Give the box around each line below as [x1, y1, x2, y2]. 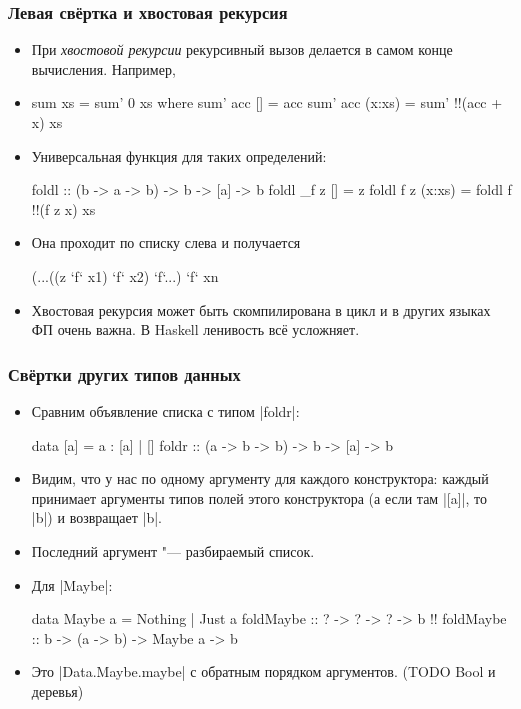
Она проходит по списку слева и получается [31, 232, 301, 253]
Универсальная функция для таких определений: [31, 145, 327, 166]
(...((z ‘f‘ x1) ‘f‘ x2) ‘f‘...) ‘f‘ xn [31, 265, 219, 286]
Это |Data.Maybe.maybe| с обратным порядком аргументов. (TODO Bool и [31, 661, 496, 682]
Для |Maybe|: [31, 574, 113, 595]
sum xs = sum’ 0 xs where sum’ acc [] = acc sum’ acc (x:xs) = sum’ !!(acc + [31, 92, 503, 113]
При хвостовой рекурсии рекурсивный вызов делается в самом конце [31, 39, 453, 60]
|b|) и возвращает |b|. [31, 507, 162, 528]
